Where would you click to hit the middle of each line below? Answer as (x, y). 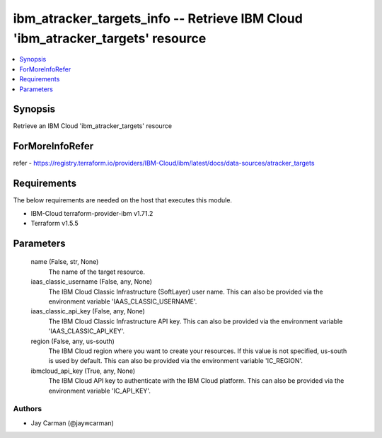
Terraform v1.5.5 (55, 224)
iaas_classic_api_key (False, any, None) (88, 311)
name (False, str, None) (65, 262)
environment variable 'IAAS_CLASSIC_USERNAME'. (123, 301)
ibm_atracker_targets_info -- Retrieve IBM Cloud (158, 18)
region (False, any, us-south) (73, 341)
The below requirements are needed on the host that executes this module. (123, 200)
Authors (28, 409)
